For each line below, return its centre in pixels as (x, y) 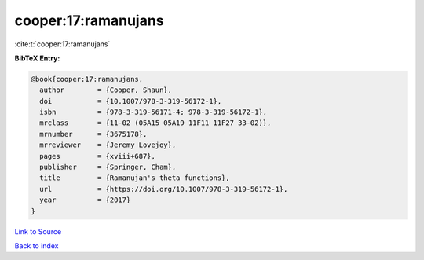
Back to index (37, 245)
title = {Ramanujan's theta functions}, (135, 178)
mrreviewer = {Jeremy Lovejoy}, (108, 145)
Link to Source (38, 231)
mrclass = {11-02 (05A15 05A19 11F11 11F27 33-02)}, (155, 123)
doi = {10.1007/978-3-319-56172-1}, (131, 101)
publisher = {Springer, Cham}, (108, 167)
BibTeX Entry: (37, 58)
